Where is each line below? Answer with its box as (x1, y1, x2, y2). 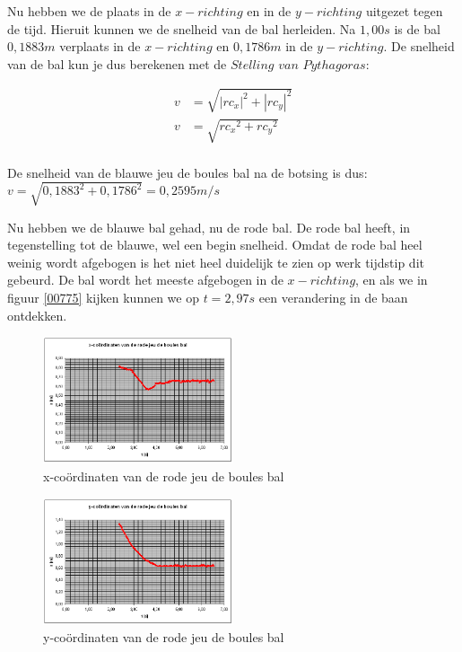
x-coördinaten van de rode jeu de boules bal (43, 467, 284, 486)
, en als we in (355, 270, 428, 289)
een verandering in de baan (258, 288, 408, 307)
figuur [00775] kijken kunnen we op (7, 288, 199, 307)
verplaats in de (59, 37, 141, 56)
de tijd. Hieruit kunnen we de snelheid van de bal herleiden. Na (7, 19, 356, 38)
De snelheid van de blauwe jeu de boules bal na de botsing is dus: (7, 163, 368, 181)
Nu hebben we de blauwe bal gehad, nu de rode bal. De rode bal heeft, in (7, 217, 411, 236)
